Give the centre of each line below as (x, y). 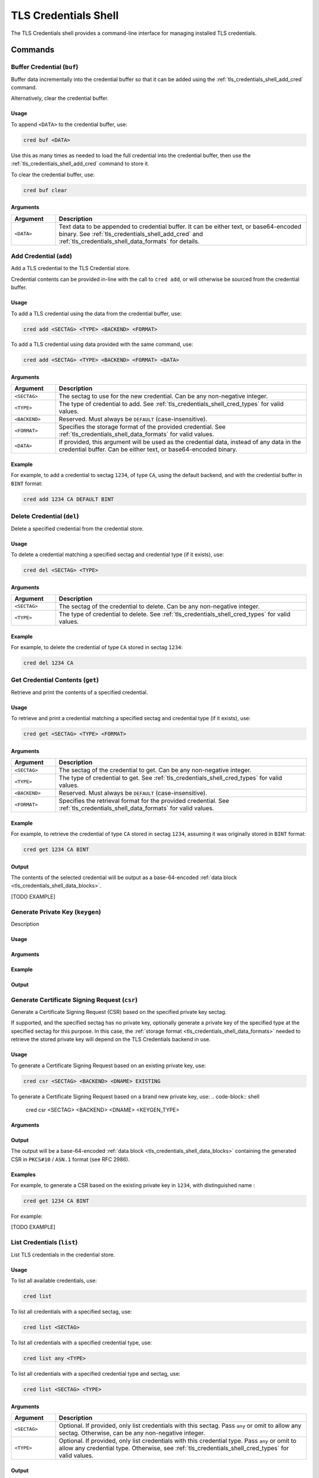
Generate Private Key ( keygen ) (56, 912)
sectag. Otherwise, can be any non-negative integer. (132, 1432)
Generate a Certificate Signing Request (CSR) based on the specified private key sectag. (119, 1012)
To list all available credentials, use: (54, 1281)
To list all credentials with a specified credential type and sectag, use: (96, 1373)
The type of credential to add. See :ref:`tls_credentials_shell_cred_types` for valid (171, 404)
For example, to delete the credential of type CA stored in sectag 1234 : (97, 647)
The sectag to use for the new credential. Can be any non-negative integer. (163, 396)
